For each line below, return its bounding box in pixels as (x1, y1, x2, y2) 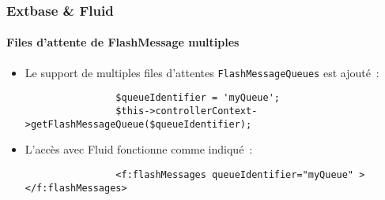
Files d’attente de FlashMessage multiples (6, 34, 240, 50)
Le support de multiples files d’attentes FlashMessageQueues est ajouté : (25, 64, 379, 80)
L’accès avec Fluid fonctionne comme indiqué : (25, 141, 253, 157)
